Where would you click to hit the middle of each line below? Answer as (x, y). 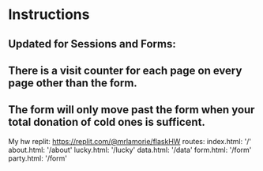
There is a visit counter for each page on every (125, 70)
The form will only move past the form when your (131, 110)
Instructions (49, 15)
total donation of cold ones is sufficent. (107, 122)
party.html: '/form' (38, 158)
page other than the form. (73, 83)
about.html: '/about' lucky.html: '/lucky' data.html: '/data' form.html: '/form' (130, 150)
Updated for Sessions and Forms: (92, 44)
